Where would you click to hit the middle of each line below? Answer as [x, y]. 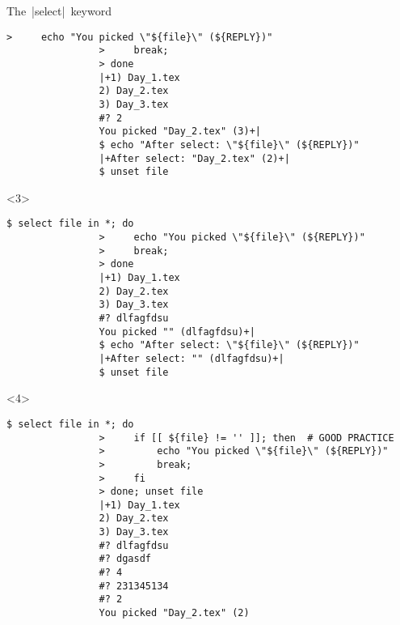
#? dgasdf [125, 559]
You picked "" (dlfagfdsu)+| [177, 332]
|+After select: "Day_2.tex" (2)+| [194, 158]
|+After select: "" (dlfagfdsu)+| [192, 358]
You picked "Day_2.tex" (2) [174, 613]
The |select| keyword [59, 11]
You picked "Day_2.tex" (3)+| [180, 132]
